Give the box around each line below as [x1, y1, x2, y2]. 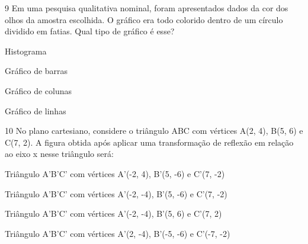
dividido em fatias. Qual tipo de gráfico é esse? [5, 25, 175, 37]
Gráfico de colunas [5, 84, 72, 97]
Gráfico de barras [5, 65, 68, 77]
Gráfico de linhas [5, 104, 66, 117]
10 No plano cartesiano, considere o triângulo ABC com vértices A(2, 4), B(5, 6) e [5, 124, 303, 137]
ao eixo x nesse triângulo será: [5, 147, 114, 160]
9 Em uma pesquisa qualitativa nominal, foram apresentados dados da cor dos [5, 2, 288, 14]
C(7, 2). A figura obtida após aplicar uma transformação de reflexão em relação [5, 136, 294, 148]
